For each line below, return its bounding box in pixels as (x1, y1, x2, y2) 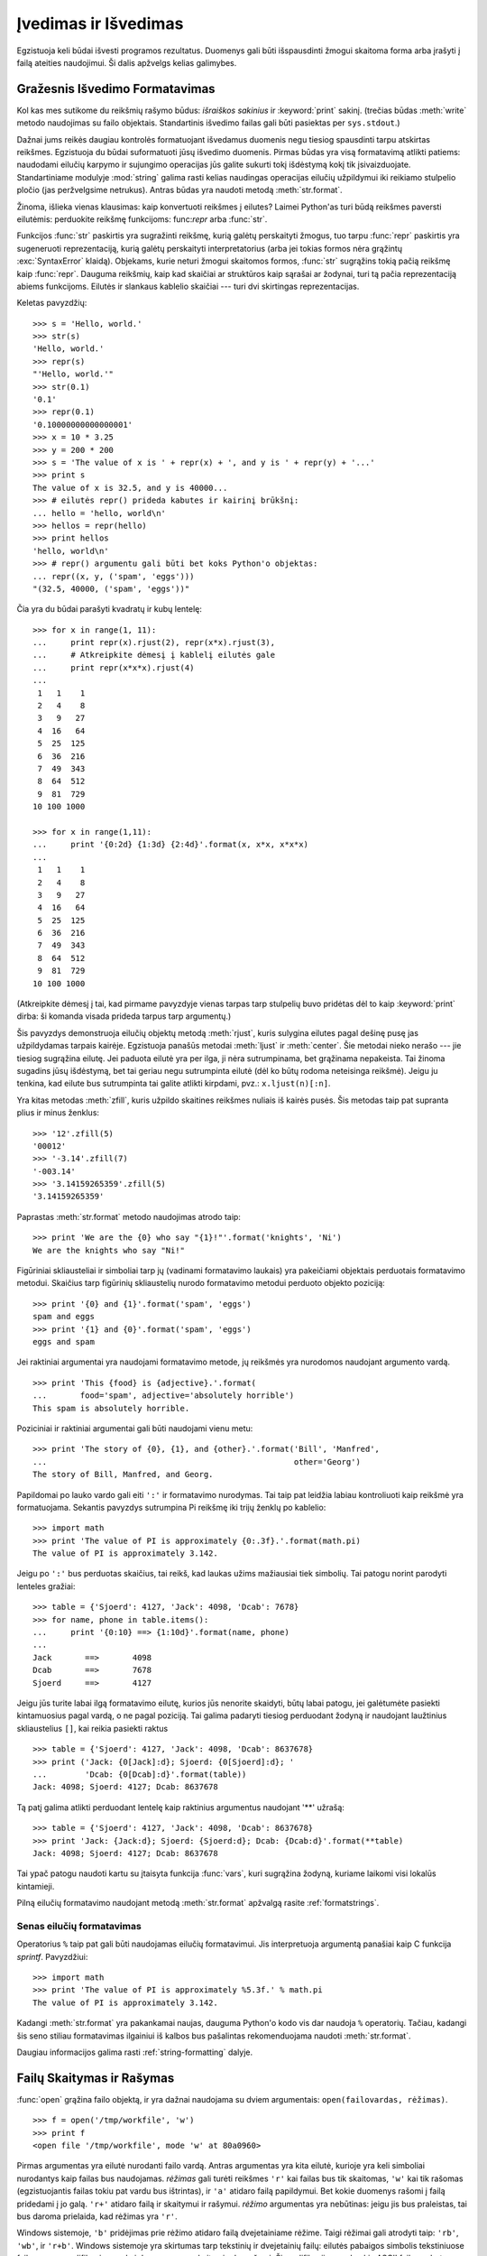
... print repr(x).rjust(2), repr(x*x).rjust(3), (32, 637, 275, 648)
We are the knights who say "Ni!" (32, 1245, 185, 1255)
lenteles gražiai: (16, 1580, 76, 1592)
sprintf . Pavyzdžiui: (16, 1951, 88, 1962)
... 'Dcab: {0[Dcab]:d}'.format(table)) (32, 1769, 247, 1780)
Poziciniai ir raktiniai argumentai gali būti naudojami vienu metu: (16, 1422, 253, 1434)
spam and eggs (32, 1311, 95, 1322)
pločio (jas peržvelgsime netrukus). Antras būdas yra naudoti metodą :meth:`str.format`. (16, 185, 343, 196)
